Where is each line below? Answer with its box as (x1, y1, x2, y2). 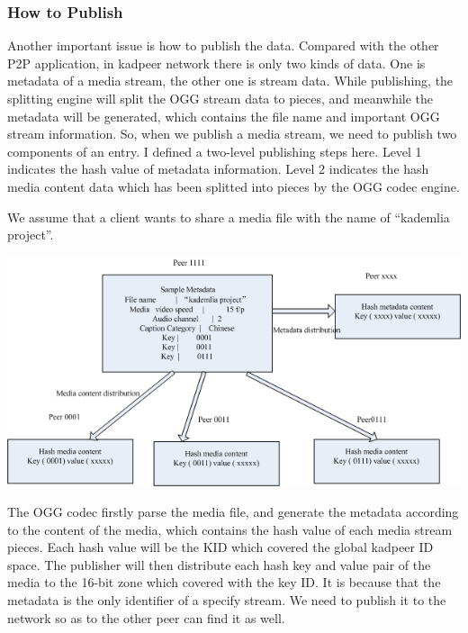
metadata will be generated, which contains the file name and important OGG (7, 106, 440, 125)
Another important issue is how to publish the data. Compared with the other (7, 36, 439, 55)
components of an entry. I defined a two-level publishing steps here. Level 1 (7, 141, 422, 160)
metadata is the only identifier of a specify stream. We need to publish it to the (7, 591, 446, 609)
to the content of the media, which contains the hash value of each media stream (7, 520, 453, 538)
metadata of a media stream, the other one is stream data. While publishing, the (7, 71, 454, 90)
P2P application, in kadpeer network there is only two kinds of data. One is (7, 53, 426, 72)
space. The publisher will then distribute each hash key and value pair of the (7, 555, 431, 574)
